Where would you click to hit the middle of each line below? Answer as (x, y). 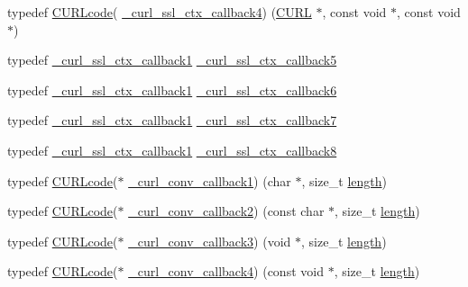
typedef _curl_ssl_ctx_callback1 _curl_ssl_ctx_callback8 (172, 150)
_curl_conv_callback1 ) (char (210, 180)
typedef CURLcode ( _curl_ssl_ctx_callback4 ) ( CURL (160, 12)
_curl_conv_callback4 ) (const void (226, 271)
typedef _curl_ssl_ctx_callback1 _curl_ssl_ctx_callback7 (172, 120)
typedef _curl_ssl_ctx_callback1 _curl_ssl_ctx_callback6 (172, 90)
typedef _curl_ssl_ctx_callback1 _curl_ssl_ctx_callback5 (172, 60)
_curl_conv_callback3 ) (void (210, 241)
